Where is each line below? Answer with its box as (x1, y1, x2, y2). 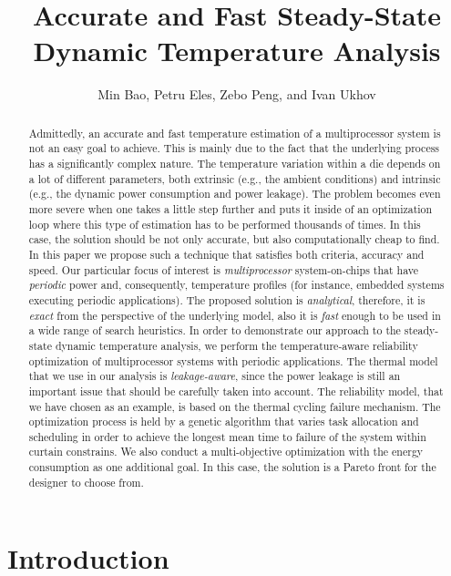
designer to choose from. (28, 474, 144, 489)
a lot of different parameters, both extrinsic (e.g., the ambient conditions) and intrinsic (28, 170, 441, 186)
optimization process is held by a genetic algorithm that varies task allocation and (28, 414, 419, 429)
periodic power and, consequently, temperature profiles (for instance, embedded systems (28, 277, 445, 293)
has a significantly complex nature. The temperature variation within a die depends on (28, 156, 441, 171)
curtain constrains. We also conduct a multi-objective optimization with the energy (28, 444, 424, 459)
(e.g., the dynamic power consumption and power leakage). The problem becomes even (28, 186, 441, 201)
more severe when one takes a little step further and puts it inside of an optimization (28, 201, 433, 216)
